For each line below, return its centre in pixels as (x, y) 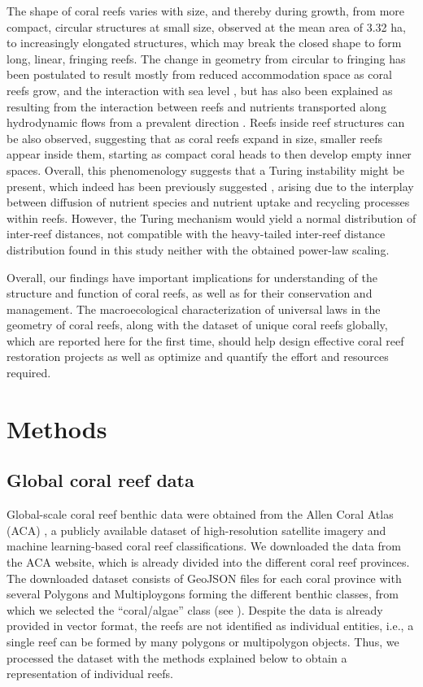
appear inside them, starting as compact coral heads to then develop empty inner (209, 154)
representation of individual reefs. (90, 674)
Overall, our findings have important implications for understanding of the (192, 277)
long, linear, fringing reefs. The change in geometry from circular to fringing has (206, 58)
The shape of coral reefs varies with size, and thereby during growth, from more (206, 11)
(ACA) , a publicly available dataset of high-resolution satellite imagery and (196, 530)
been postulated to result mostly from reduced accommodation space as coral (199, 74)
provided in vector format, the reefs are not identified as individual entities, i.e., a (210, 626)
